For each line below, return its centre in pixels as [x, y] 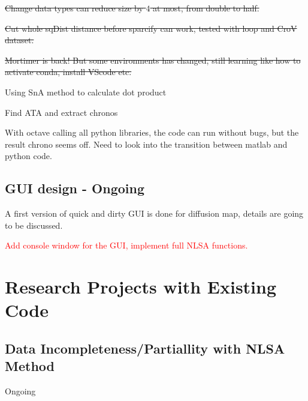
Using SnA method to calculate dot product [86, 92]
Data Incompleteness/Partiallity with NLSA [145, 348]
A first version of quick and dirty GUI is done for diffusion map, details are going [154, 213]
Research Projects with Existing [141, 287]
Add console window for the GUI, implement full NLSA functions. [126, 245]
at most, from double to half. [206, 8]
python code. [28, 156]
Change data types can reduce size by [74, 8]
